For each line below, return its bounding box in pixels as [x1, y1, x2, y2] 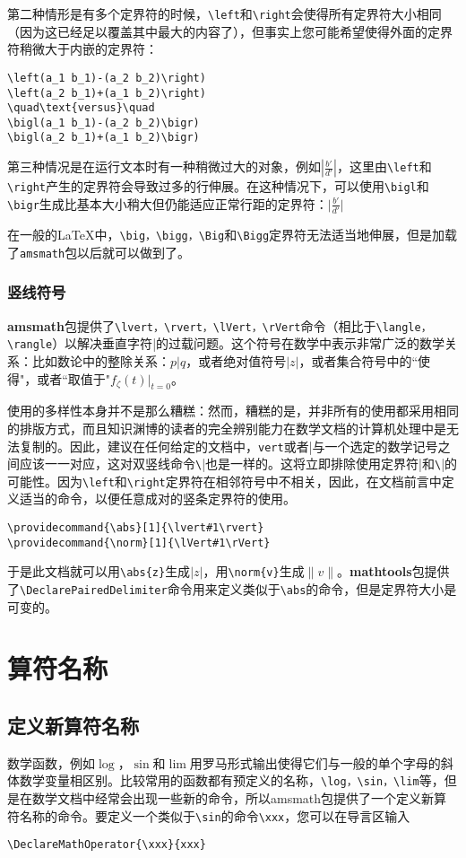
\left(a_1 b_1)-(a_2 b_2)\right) [7, 71, 206, 84]
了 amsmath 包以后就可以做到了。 [7, 242, 191, 261]
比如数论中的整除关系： [31, 351, 170, 370]
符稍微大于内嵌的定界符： [7, 39, 158, 58]
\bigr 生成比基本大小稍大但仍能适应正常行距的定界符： [7, 194, 328, 213]
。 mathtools [337, 562, 412, 581]
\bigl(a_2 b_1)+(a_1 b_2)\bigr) [7, 131, 200, 144]
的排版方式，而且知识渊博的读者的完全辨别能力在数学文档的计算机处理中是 [7, 418, 446, 437]
